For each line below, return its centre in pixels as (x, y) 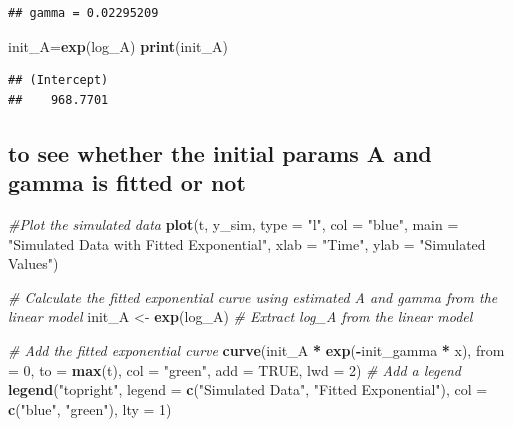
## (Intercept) (58, 80)
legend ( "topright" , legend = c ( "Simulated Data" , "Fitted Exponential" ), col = (248, 389)
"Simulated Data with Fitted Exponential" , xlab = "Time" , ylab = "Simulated (247, 243)
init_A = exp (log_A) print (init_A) (118, 45)
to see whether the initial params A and (220, 152)
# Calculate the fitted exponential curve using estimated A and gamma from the (253, 296)
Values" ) (33, 263)
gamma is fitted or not (127, 182)
